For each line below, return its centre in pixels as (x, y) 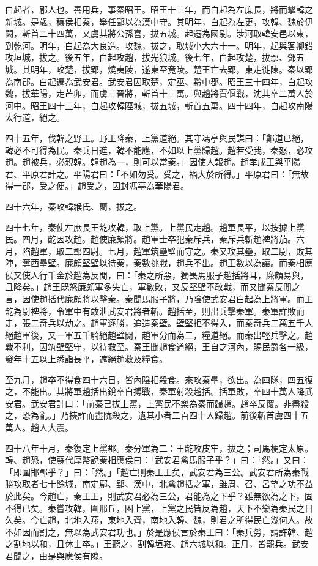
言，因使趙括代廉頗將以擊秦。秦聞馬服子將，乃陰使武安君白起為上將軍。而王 (159, 299)
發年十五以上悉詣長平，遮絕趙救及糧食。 (86, 359)
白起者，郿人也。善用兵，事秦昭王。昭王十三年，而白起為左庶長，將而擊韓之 (159, 9)
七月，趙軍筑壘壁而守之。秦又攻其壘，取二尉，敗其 (210, 251)
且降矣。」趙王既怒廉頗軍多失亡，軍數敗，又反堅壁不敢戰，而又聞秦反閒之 (153, 287)
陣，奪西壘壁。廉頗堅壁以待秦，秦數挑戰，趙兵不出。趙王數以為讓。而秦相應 (159, 263)
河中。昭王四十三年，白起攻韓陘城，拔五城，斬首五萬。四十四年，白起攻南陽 (159, 105)
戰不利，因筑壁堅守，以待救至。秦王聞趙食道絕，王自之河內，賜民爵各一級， (159, 347)
